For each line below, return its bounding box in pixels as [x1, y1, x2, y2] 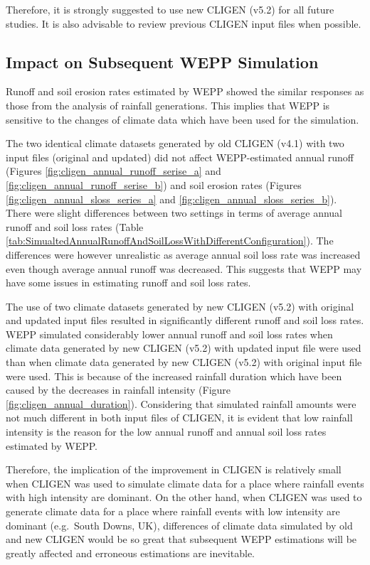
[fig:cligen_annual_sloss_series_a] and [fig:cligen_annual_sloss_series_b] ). [6, 191, 337, 206]
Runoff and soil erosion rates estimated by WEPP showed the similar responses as [6, 84, 364, 99]
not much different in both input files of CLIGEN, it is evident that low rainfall [6, 410, 353, 425]
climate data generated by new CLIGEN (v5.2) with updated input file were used [6, 340, 361, 355]
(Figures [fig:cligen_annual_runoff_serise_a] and [6, 163, 221, 178]
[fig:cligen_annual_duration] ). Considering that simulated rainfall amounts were [6, 396, 356, 411]
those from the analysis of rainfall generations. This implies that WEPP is [6, 97, 330, 112]
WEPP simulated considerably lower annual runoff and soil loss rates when [6, 326, 333, 341]
